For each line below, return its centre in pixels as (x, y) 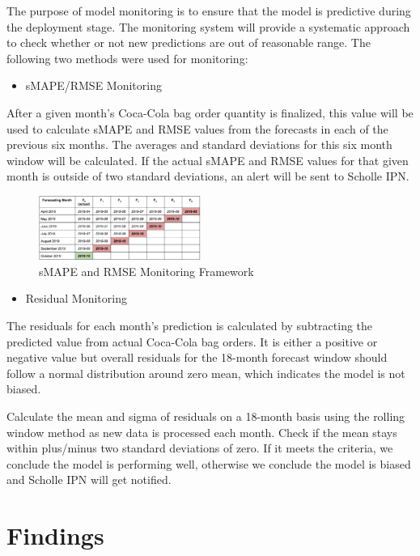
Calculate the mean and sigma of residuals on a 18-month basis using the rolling (206, 416)
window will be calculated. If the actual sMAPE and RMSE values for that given (208, 160)
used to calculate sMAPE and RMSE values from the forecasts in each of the (197, 128)
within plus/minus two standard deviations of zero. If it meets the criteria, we (200, 448)
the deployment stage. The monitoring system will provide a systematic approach (208, 26)
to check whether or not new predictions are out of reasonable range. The (189, 42)
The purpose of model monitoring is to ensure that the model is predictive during (209, 11)
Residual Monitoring (76, 298)
